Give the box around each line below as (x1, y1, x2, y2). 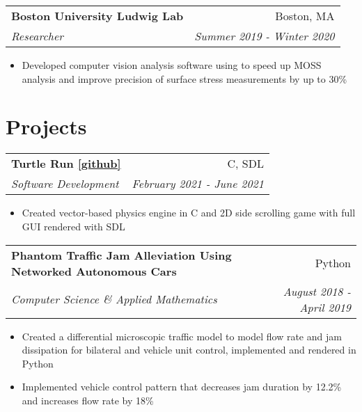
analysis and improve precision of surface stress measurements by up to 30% (22, 71, 347, 86)
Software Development (11, 175, 119, 192)
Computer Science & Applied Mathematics (11, 291, 217, 307)
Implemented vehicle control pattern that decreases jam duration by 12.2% (22, 379, 342, 394)
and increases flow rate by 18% (22, 393, 154, 407)
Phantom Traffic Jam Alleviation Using (11, 246, 232, 263)
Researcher (11, 28, 64, 44)
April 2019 (299, 299, 351, 315)
